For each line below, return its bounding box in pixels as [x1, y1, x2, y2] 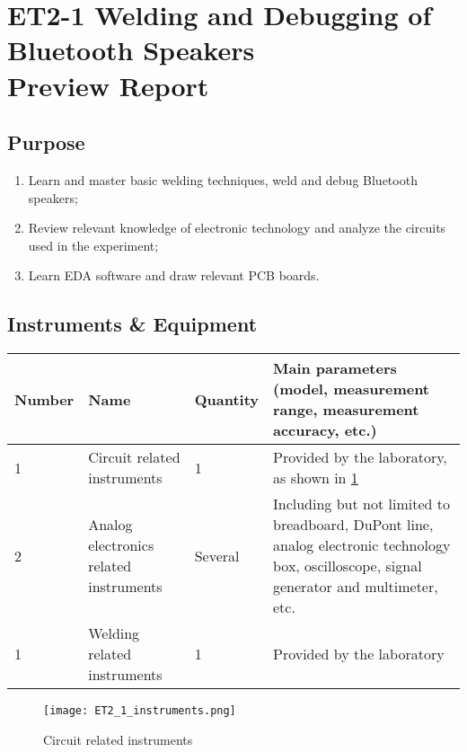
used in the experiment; [28, 235, 159, 254]
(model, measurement [273, 378, 430, 400]
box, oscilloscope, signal [273, 555, 422, 577]
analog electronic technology [273, 535, 451, 556]
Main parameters [273, 358, 397, 379]
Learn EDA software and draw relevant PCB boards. [28, 266, 320, 285]
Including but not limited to [273, 493, 450, 515]
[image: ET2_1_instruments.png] [43, 704, 236, 718]
